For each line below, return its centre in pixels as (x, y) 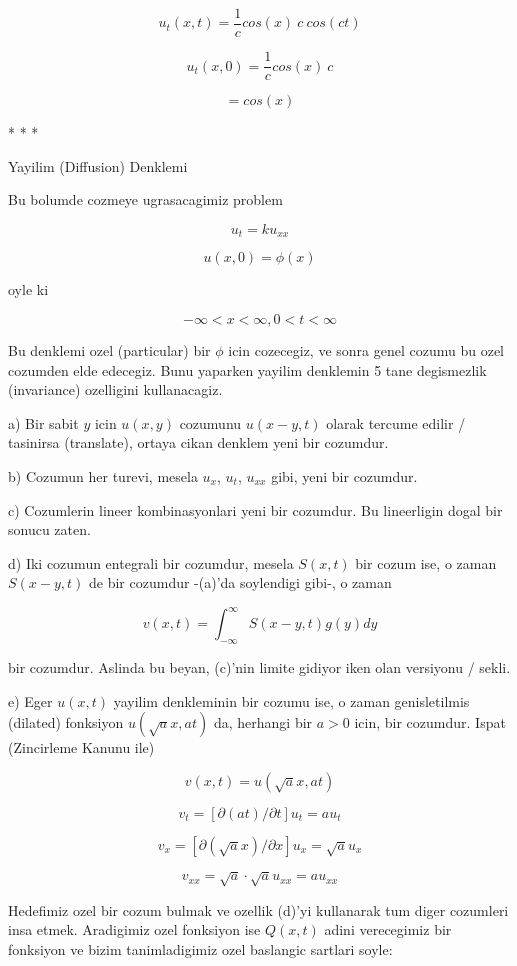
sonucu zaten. (49, 529)
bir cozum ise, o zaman (426, 562)
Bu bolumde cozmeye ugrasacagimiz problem (145, 199)
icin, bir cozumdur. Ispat (430, 722)
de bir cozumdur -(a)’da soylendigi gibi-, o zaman (240, 582)
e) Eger (30, 700)
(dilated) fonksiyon (66, 722)
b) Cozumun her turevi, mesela (103, 475)
